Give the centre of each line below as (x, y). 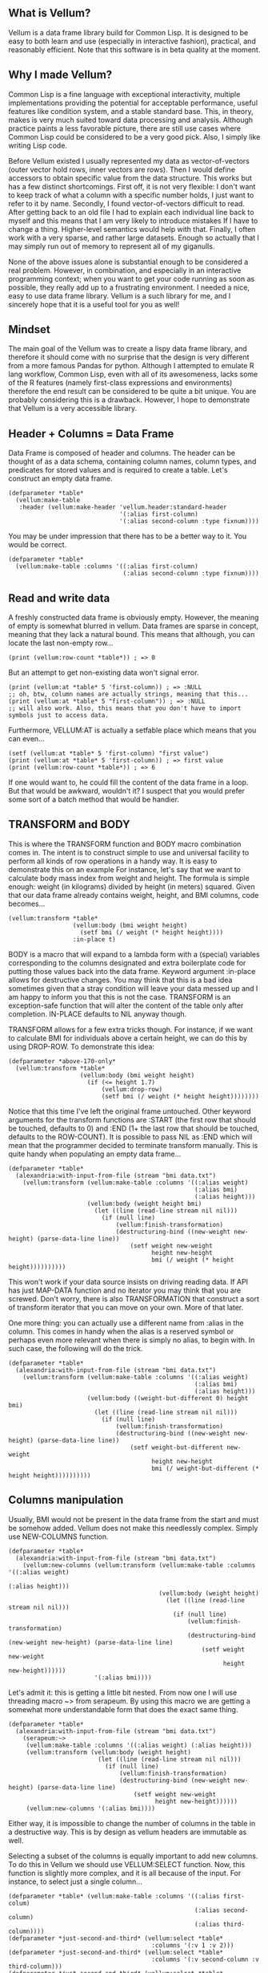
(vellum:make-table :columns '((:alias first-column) (107, 566)
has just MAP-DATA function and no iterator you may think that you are (125, 1290)
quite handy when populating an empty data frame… (95, 1154)
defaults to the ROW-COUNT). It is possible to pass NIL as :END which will (131, 1137)
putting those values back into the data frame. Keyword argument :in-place (132, 971)
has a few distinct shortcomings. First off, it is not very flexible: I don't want (132, 186)
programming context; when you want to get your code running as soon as (132, 278)
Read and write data (59, 598)
